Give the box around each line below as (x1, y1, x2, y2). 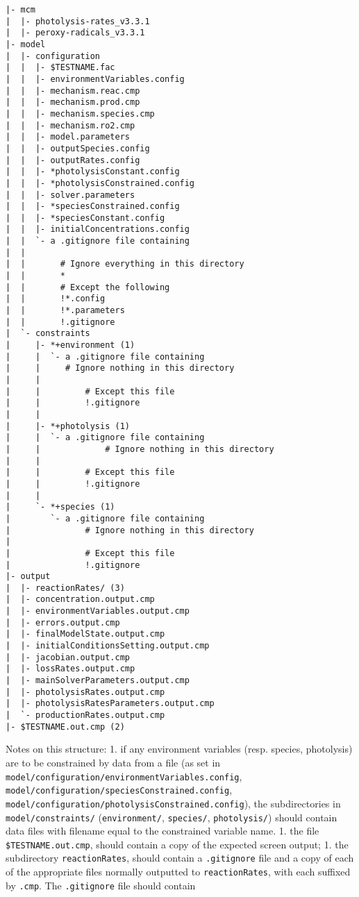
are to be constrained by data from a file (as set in (6, 755, 221, 769)
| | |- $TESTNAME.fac (6, 62, 115, 73)
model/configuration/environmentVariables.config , (6, 769, 242, 783)
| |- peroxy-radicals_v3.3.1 (6, 28, 145, 38)
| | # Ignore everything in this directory (6, 259, 244, 269)
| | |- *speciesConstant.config (6, 212, 165, 223)
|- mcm (6, 5, 35, 15)
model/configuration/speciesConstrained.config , (6, 782, 233, 797)
